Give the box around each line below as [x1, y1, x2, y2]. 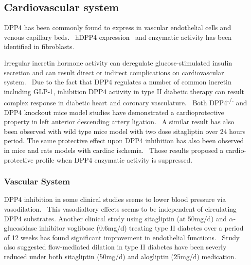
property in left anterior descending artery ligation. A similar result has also [4, 116, 234, 127]
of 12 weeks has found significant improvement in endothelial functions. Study [4, 232, 240, 242]
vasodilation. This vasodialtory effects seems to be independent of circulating [4, 203, 237, 214]
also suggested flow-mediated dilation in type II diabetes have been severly [4, 242, 227, 252]
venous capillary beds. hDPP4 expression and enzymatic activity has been [4, 32, 232, 42]
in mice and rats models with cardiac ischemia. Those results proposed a [4, 145, 224, 155]
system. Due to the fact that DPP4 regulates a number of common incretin [4, 77, 232, 87]
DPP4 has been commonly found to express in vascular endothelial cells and [4, 22, 231, 33]
